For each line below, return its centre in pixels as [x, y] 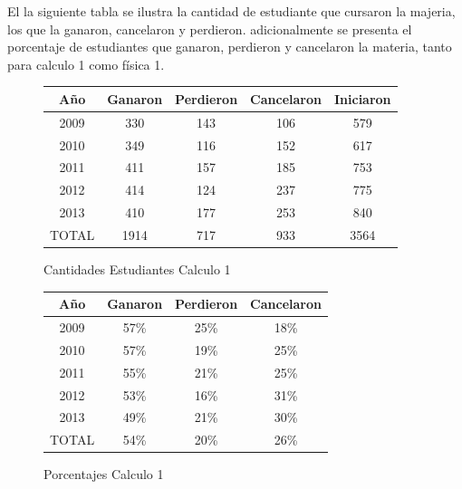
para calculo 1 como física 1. [86, 64]
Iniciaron [362, 98]
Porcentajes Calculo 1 [104, 474]
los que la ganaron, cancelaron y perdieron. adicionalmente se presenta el [210, 29]
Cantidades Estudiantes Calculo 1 [137, 269]
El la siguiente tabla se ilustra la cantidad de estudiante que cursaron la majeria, [231, 11]
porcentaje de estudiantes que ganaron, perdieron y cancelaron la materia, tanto [230, 47]
